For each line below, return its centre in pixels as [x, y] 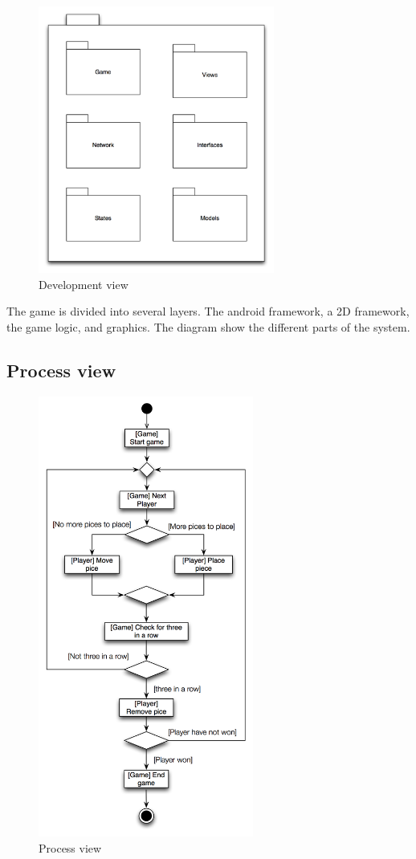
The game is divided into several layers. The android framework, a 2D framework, [208, 311]
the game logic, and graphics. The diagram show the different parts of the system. [208, 327]
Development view [84, 284]
